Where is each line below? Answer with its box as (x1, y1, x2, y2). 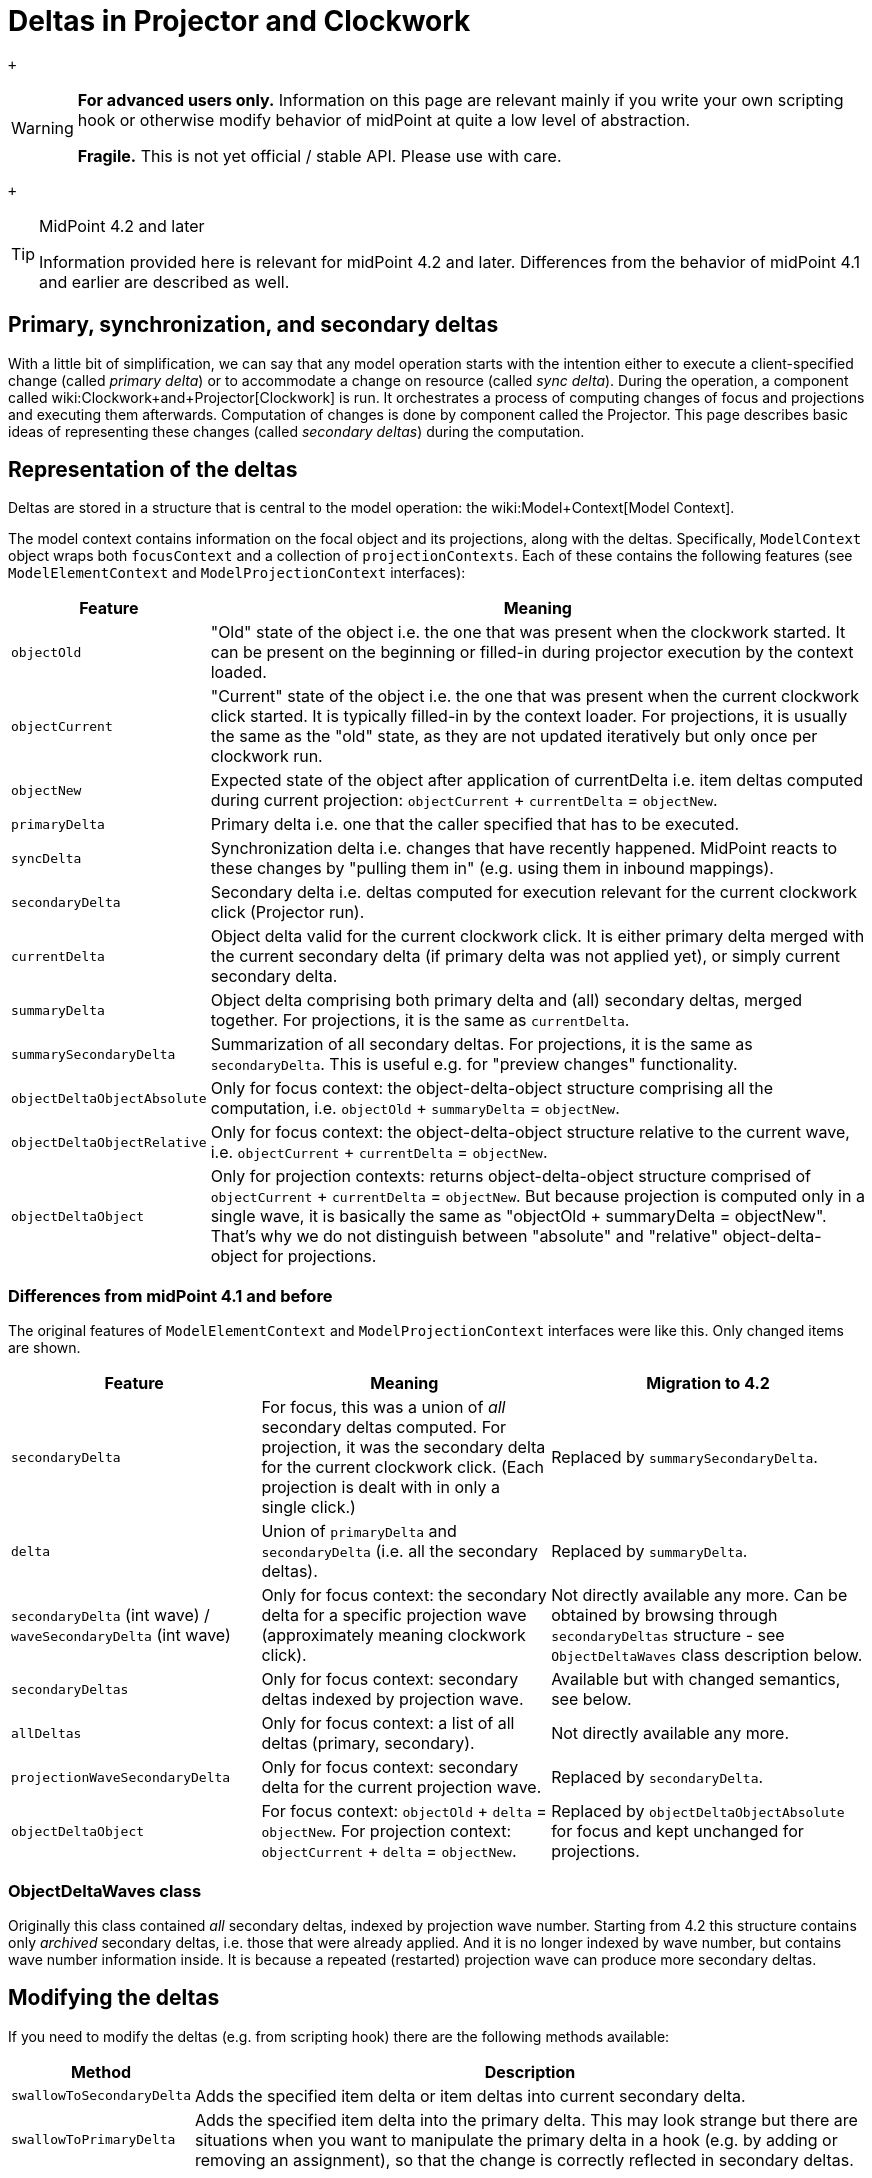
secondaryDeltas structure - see (551, 1625, 785, 1646)
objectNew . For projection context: (261, 1821, 512, 1842)
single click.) (261, 1497, 356, 1518)
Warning (11, 117, 74, 138)
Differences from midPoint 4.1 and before (8, 1285, 333, 1306)
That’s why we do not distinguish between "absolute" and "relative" (210, 1226, 719, 1247)
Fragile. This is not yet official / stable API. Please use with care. (77, 145, 562, 166)
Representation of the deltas (8, 457, 298, 483)
